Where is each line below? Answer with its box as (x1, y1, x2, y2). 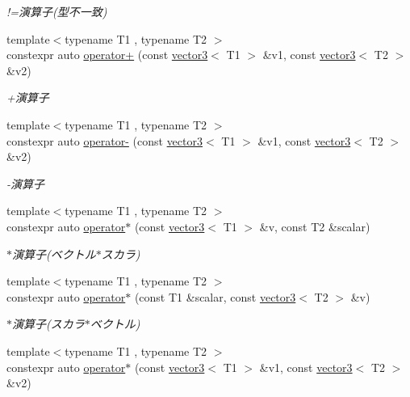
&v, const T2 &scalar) (259, 218, 370, 234)
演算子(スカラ (12, 315, 85, 332)
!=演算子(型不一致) (6, 3, 107, 19)
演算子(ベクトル (12, 245, 96, 262)
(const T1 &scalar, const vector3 (134, 288, 296, 305)
